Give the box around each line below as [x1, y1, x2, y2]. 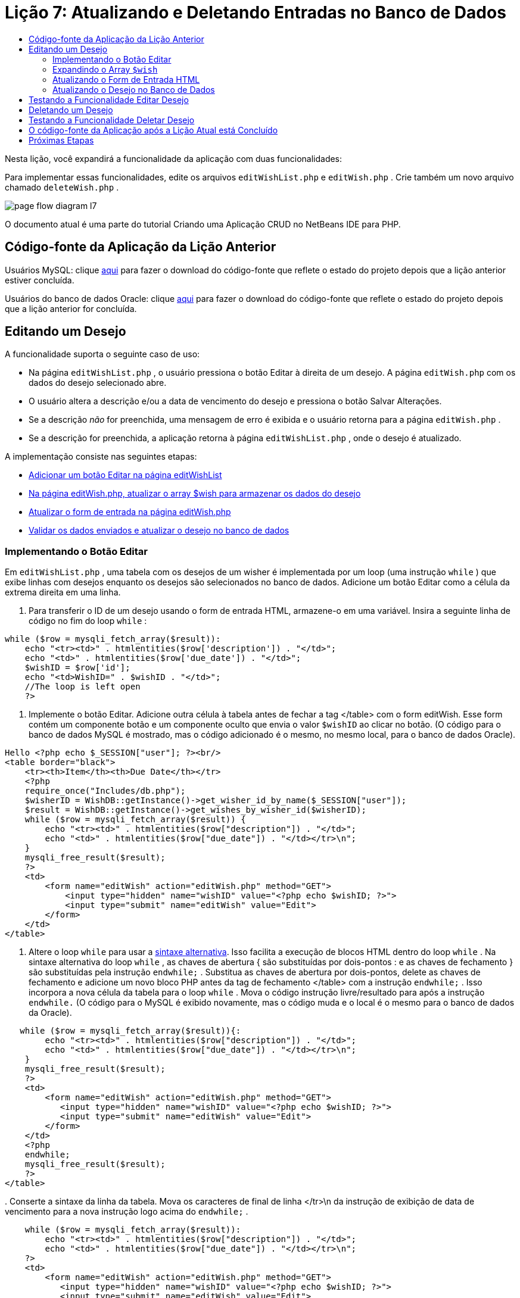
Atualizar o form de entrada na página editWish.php [29, 507, 231, 517]
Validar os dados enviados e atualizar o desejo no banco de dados [29, 525, 289, 536]
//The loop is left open [24, 682, 141, 692]
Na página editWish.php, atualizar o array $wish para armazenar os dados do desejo [29, 488, 361, 499]
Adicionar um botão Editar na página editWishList [29, 470, 222, 480]
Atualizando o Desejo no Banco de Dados [52, 84, 215, 95]
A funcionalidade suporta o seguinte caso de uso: [5, 349, 200, 360]
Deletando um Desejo [29, 104, 113, 115]
